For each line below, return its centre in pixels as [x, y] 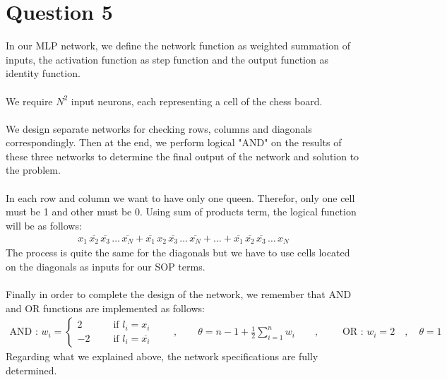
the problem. [33, 170]
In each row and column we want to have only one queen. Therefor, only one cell [180, 197]
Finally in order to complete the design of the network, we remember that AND [179, 293]
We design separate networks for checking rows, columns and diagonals [159, 128]
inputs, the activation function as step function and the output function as [167, 59]
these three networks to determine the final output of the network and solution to [183, 156]
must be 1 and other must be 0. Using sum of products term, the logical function [181, 212]
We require [29, 101]
